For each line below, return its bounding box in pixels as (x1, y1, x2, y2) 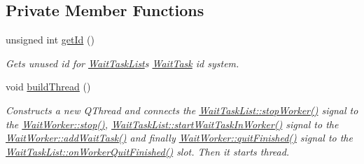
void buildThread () (6, 79, 91, 94)
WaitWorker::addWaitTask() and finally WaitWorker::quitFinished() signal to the (6, 130, 353, 145)
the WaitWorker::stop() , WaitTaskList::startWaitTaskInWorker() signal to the (6, 116, 339, 131)
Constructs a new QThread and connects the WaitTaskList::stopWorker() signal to (6, 102, 358, 117)
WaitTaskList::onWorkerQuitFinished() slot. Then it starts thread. (6, 144, 290, 158)
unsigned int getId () (6, 32, 94, 47)
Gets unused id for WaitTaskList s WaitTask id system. (6, 55, 239, 70)
